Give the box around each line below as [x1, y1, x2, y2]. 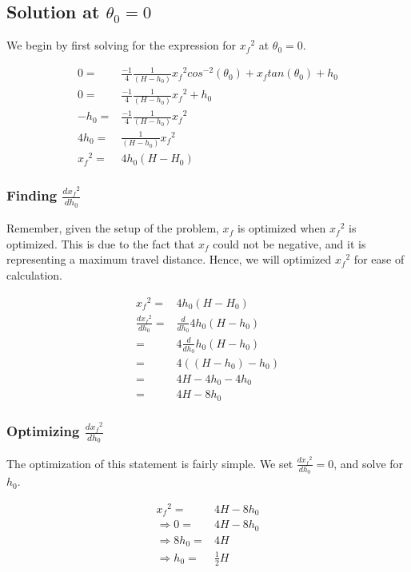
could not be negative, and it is [213, 235, 366, 252]
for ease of [353, 251, 405, 268]
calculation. [6, 266, 63, 283]
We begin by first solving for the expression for [6, 37, 237, 54]
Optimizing [6, 420, 80, 440]
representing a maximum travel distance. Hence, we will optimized [6, 251, 332, 268]
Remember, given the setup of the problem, [6, 220, 219, 236]
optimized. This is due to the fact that [6, 235, 195, 252]
